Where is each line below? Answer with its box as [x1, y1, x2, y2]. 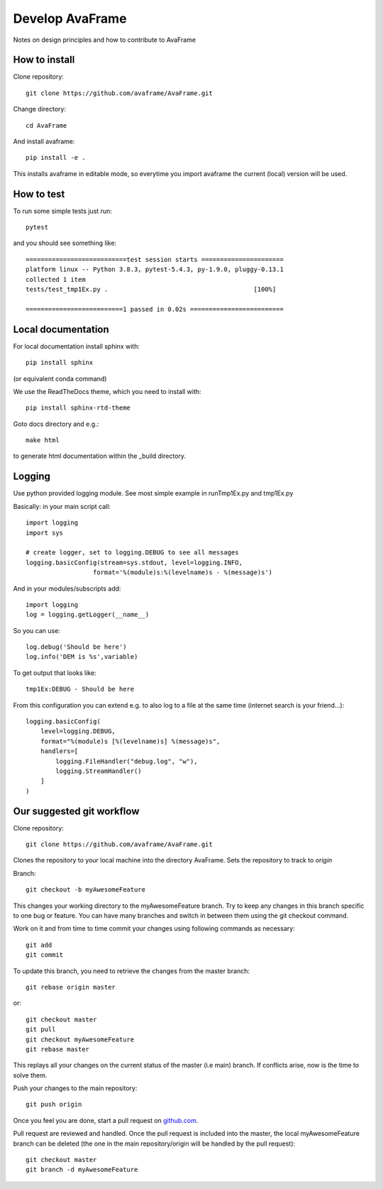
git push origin [26, 1100, 82, 1109]
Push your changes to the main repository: [13, 1084, 138, 1092]
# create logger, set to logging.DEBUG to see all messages [26, 549, 239, 557]
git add [26, 941, 52, 949]
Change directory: [13, 105, 67, 114]
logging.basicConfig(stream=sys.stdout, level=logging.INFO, [26, 558, 243, 566]
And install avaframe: [13, 137, 75, 146]
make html [26, 437, 60, 444]
